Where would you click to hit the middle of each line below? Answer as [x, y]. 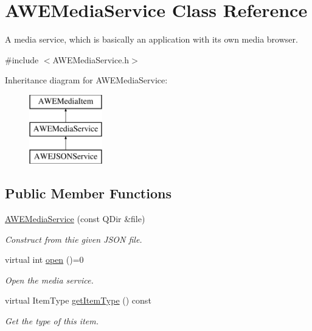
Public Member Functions [88, 193]
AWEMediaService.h [91, 59]
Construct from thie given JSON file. [74, 239]
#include [22, 59]
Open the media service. [49, 280]
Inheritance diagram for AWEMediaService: [86, 80]
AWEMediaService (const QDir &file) [75, 219]
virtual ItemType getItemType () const [78, 300]
